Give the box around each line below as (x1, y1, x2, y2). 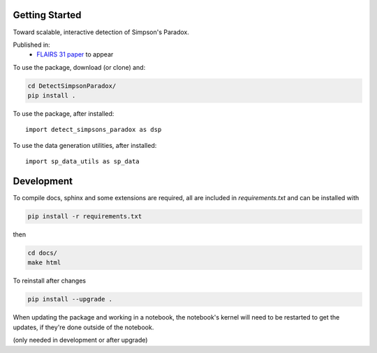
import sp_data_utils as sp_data (25, 158, 140, 165)
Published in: (13, 40, 50, 49)
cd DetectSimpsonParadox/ (27, 82, 117, 90)
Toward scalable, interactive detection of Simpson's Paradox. (13, 28, 190, 36)
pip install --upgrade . (27, 295, 113, 303)
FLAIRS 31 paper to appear (36, 50, 114, 59)
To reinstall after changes (13, 276, 87, 285)
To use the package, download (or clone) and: (13, 63, 146, 71)
